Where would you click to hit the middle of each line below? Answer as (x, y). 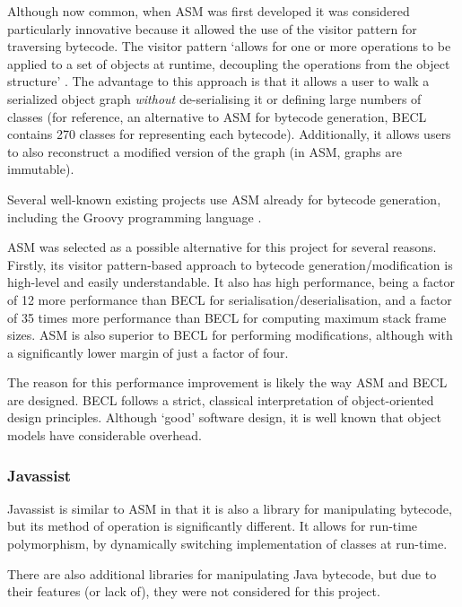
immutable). (41, 169)
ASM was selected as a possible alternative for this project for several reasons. (222, 247)
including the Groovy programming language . (135, 217)
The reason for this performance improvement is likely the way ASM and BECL (227, 382)
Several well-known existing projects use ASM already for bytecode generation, (224, 199)
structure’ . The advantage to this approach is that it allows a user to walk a (218, 81)
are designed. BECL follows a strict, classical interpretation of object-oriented (221, 399)
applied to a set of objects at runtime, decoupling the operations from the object (229, 63)
